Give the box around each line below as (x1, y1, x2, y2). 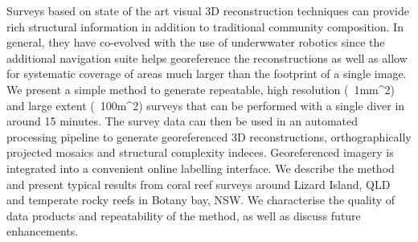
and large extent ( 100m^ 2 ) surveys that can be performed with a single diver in (6, 96, 405, 113)
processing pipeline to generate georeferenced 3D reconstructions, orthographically (6, 128, 412, 145)
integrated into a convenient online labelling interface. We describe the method (6, 159, 395, 176)
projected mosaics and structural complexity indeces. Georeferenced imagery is (6, 144, 394, 161)
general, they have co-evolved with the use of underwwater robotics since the (6, 34, 385, 51)
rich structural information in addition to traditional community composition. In (6, 18, 404, 35)
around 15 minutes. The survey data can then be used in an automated (6, 113, 359, 129)
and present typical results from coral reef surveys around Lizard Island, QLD (6, 175, 391, 192)
